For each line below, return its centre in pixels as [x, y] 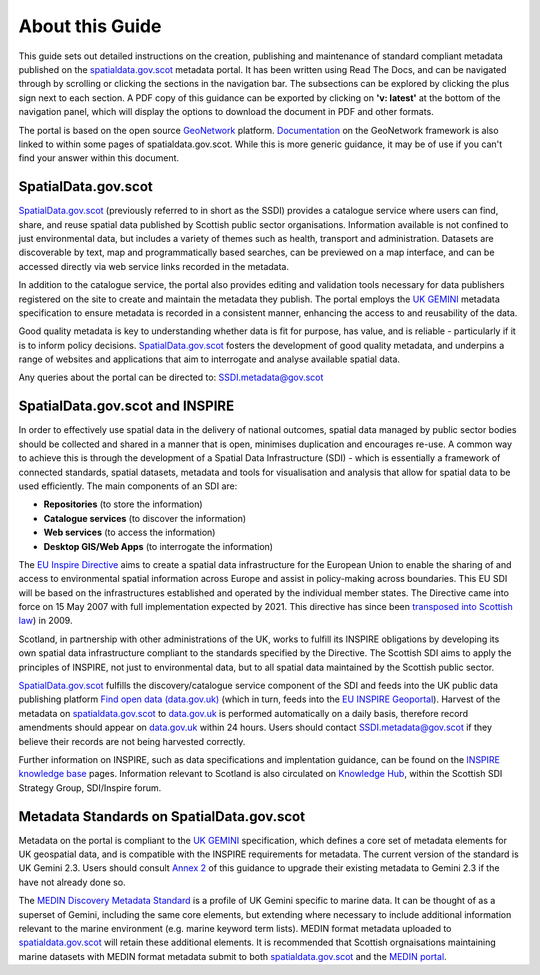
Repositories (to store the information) [123, 504]
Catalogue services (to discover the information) [145, 518]
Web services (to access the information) [129, 532]
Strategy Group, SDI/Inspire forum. [90, 787]
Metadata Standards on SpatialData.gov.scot [161, 816]
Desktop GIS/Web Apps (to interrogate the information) [158, 546]
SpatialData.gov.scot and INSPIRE [126, 406]
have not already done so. [72, 882]
